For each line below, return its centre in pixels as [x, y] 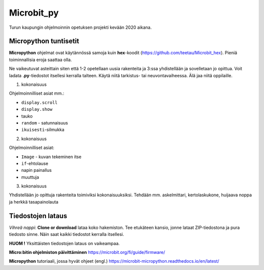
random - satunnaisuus [45, 123]
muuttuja [30, 177]
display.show [37, 109]
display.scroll [40, 102]
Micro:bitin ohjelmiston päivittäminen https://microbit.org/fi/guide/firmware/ [87, 252]
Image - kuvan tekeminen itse [51, 157]
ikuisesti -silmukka [43, 130]
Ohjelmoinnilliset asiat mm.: [37, 93]
